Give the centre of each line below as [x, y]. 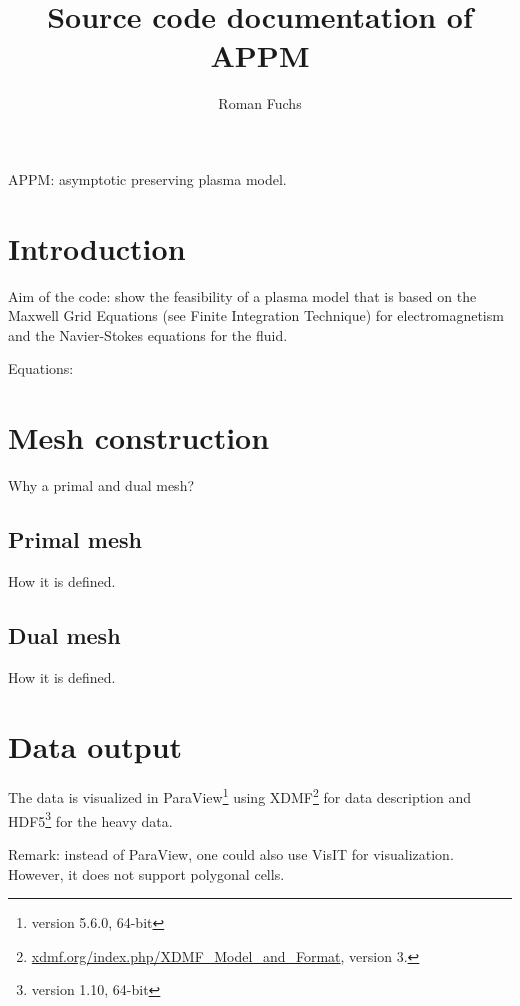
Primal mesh [75, 539]
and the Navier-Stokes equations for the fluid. [148, 334]
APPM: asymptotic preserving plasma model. [147, 178]
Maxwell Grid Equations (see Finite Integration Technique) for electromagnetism [256, 315]
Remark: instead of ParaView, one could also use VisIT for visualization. [231, 853]
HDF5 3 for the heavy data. [90, 819]
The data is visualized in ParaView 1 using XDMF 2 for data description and [240, 796]
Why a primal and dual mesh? [101, 485]
